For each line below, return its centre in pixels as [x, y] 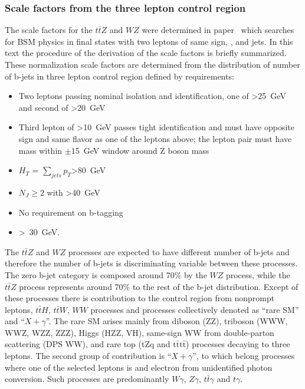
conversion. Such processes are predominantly [87, 379]
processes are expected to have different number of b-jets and [179, 251]
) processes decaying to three [238, 344]
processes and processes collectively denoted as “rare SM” [195, 309]
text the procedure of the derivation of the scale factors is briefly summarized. [146, 53]
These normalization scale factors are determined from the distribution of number [152, 64]
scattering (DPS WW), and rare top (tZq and [88, 344]
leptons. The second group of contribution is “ [88, 356]
